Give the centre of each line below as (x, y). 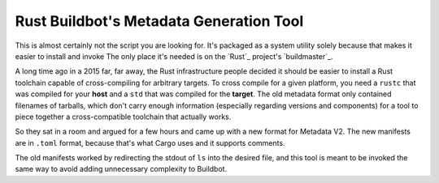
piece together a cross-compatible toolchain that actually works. (123, 117)
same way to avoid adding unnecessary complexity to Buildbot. (121, 169)
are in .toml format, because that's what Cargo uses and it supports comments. (150, 143)
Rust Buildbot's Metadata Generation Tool (159, 21)
